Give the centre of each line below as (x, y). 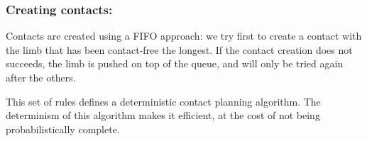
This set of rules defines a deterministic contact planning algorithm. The (163, 101)
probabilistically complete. (63, 129)
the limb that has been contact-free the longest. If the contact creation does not (179, 49)
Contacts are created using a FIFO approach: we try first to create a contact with (184, 36)
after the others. (41, 77)
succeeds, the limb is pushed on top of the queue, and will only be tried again (175, 63)
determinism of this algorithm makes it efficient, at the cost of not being (163, 115)
